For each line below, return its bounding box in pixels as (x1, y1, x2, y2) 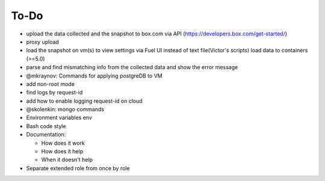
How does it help (41, 148, 84, 155)
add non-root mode (26, 80, 75, 87)
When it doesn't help (41, 156, 93, 164)
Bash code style (26, 122, 66, 129)
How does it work (41, 139, 85, 147)
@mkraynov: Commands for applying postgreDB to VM (26, 72, 162, 79)
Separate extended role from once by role (26, 164, 130, 171)
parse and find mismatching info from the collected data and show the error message (26, 64, 238, 71)
